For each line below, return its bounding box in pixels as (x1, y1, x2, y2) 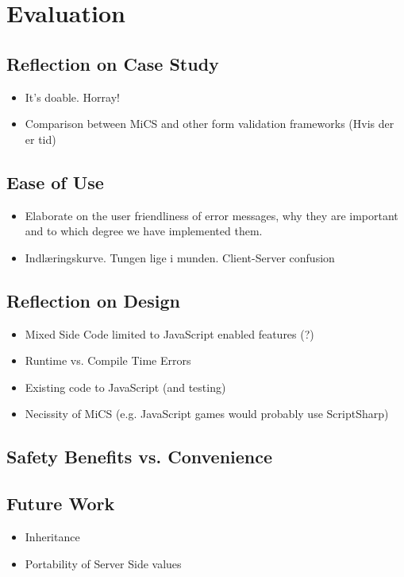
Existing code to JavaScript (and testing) (25, 378, 226, 395)
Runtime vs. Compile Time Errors (25, 352, 191, 369)
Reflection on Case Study (6, 51, 219, 76)
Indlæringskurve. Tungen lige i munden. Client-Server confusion (25, 249, 335, 265)
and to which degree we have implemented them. (25, 223, 263, 239)
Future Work (6, 491, 115, 516)
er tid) (25, 130, 56, 147)
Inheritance (25, 528, 80, 544)
